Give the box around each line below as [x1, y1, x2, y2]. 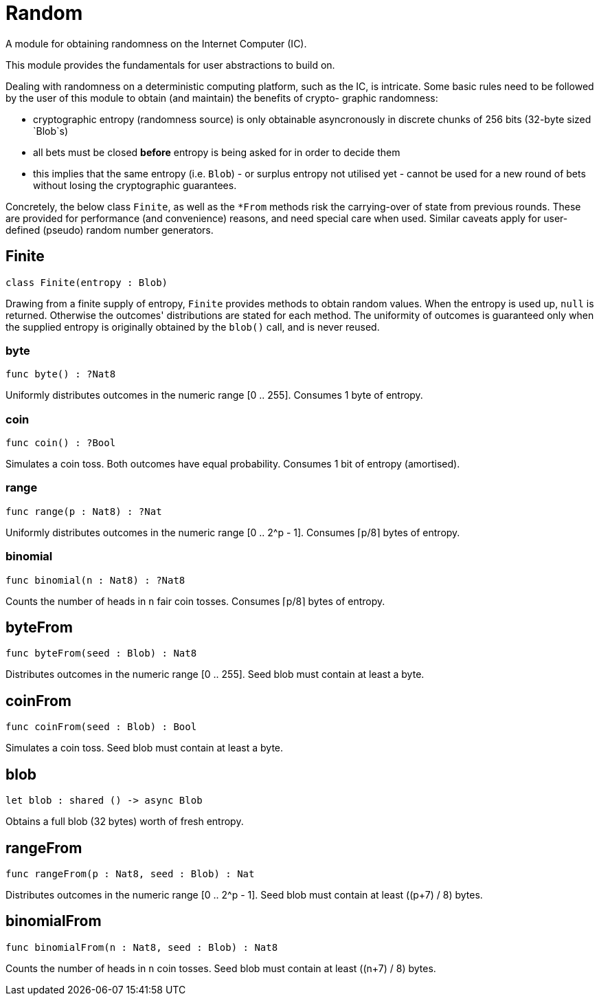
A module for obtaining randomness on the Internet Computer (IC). [5, 37, 307, 49]
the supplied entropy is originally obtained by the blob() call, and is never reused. [5, 320, 380, 333]
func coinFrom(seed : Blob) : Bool [5, 721, 197, 733]
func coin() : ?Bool [5, 437, 116, 449]
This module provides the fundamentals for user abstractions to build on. [5, 58, 335, 71]
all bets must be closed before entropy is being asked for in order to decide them [33, 146, 400, 158]
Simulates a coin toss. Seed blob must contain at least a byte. [5, 742, 284, 754]
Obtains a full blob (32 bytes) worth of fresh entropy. [5, 815, 244, 828]
